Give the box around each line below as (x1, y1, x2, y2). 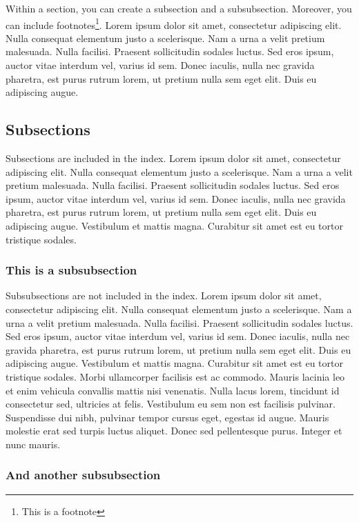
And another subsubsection (6, 466, 161, 483)
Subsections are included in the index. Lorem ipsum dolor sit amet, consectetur (6, 151, 341, 165)
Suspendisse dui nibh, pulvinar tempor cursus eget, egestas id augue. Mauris (6, 410, 329, 424)
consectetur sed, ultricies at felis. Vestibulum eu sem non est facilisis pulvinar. (6, 396, 336, 411)
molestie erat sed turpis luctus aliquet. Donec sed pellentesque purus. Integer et (6, 423, 342, 438)
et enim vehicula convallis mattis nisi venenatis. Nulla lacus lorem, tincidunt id (6, 383, 340, 397)
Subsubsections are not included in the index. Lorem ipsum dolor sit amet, (6, 288, 322, 303)
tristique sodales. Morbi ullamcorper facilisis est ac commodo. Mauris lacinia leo (6, 369, 345, 383)
